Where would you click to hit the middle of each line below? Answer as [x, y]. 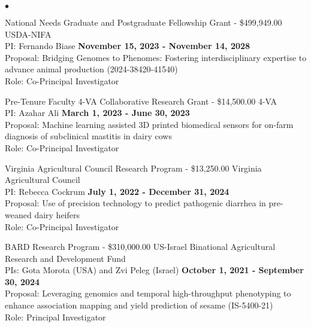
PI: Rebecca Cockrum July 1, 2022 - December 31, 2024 [117, 191]
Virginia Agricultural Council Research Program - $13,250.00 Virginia [133, 168]
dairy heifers [57, 214]
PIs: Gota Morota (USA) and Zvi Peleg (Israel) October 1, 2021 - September [154, 270]
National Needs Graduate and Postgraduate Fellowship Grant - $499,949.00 [144, 22]
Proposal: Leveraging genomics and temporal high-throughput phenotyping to [148, 293]
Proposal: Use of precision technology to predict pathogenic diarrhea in [135, 203]
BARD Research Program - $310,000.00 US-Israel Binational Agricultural [140, 247]
